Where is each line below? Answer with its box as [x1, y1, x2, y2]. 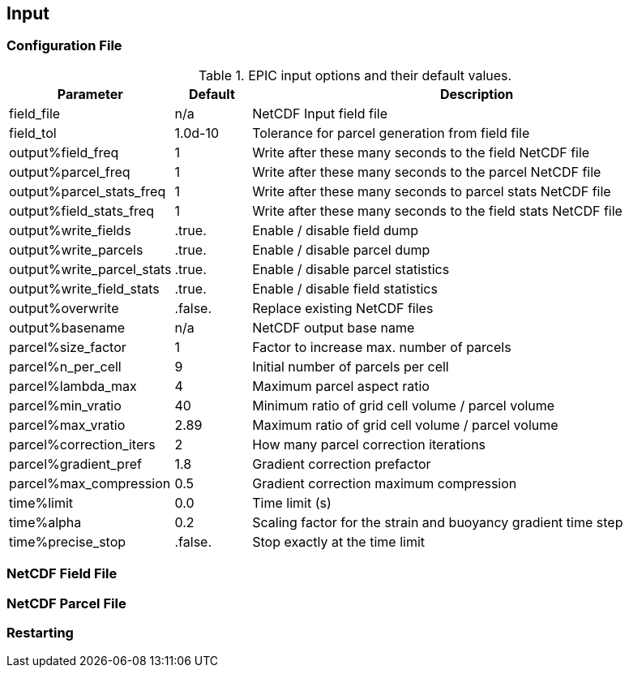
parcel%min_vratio [9, 397, 122, 414]
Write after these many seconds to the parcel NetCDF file [252, 163, 601, 180]
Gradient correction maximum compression [252, 474, 517, 492]
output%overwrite [9, 299, 119, 316]
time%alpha [9, 513, 82, 530]
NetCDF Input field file [252, 105, 388, 122]
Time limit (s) [252, 494, 332, 511]
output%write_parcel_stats [9, 260, 172, 277]
